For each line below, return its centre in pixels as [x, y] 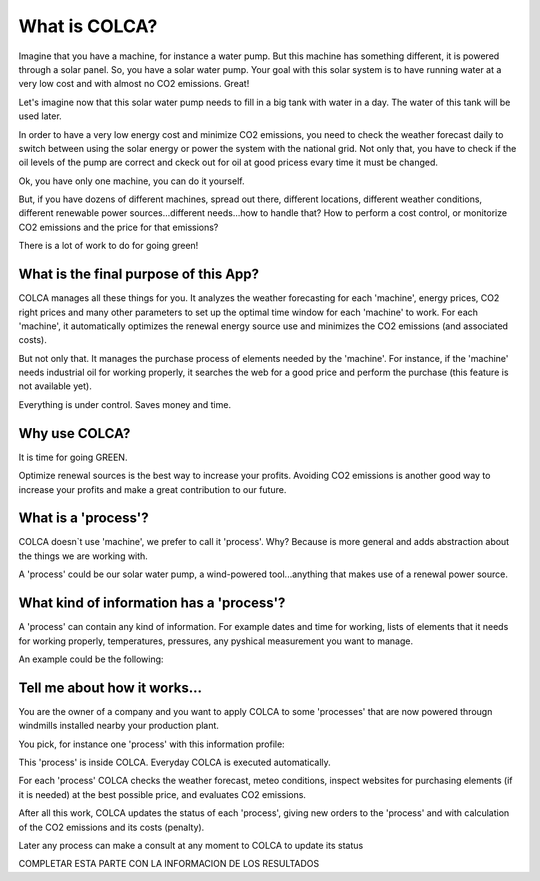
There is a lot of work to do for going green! [108, 246]
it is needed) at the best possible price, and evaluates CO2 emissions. [162, 794]
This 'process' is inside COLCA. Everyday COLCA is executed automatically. [175, 762]
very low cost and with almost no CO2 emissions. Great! [134, 84]
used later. [40, 116]
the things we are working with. [83, 556]
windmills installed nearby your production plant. [119, 726]
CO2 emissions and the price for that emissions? [118, 227]
